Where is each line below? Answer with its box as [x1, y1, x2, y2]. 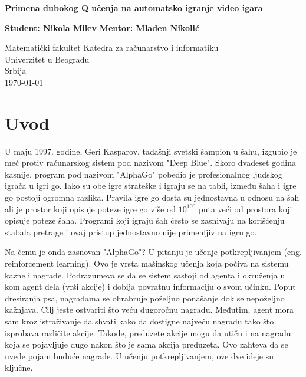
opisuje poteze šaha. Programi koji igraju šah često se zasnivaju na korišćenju [5, 214, 285, 227]
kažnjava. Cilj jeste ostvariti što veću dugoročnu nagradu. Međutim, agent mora [5, 303, 294, 316]
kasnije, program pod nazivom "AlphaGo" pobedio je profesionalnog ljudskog [5, 168, 282, 180]
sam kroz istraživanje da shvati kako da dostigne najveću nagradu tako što [5, 315, 274, 327]
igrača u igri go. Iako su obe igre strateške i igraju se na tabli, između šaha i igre [5, 179, 297, 192]
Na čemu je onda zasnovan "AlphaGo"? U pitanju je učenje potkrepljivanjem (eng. [5, 245, 302, 258]
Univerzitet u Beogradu [5, 53, 90, 65]
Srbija [5, 64, 27, 77]
